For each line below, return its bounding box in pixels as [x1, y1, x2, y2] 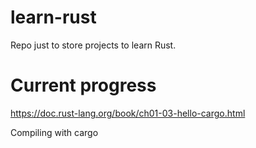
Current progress [10, 74, 157, 97]
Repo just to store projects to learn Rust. [10, 39, 177, 51]
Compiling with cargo [10, 126, 99, 138]
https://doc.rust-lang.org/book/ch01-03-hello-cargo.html [10, 107, 246, 119]
